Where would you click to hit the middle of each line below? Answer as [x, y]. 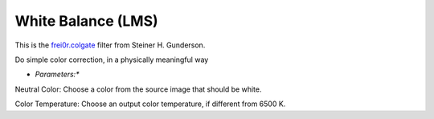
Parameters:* [57, 74]
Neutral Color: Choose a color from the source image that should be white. [138, 89]
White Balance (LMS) [86, 21]
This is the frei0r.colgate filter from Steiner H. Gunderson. [110, 45]
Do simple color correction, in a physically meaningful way [112, 59]
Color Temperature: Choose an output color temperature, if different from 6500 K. [150, 104]
